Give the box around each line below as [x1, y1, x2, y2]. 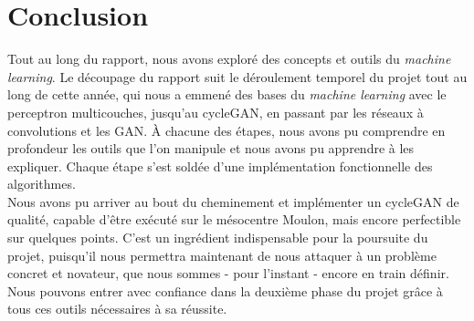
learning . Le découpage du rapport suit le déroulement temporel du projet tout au [7, 67, 468, 86]
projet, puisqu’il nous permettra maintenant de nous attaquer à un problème [7, 245, 437, 264]
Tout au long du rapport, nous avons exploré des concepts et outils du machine [7, 49, 451, 68]
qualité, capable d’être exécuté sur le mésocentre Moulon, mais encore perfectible [7, 210, 461, 229]
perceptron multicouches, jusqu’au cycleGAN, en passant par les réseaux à [7, 102, 424, 121]
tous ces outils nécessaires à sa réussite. [7, 299, 227, 318]
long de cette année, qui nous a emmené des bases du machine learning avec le [7, 85, 447, 104]
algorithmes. [7, 174, 76, 193]
